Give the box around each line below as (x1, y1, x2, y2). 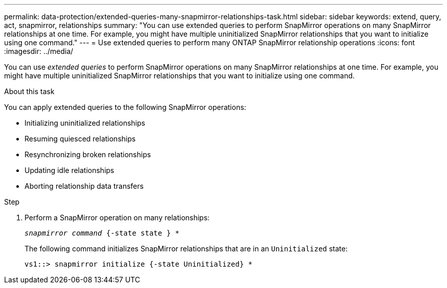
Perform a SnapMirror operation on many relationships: (24, 213, 210, 222)
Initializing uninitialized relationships (24, 119, 145, 127)
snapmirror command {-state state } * (24, 229, 180, 237)
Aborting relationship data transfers (24, 182, 144, 190)
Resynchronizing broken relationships (24, 150, 151, 159)
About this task (4, 87, 55, 96)
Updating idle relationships (24, 166, 114, 175)
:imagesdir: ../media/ (4, 47, 73, 55)
